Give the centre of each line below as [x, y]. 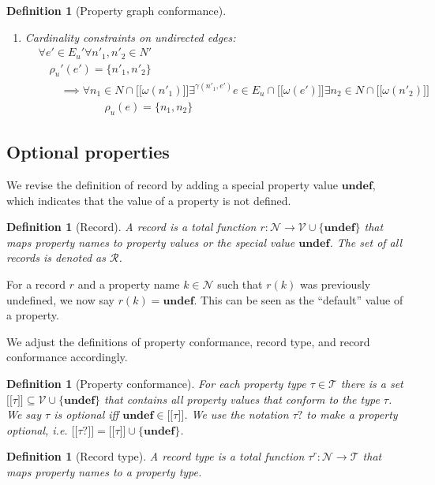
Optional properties [88, 152]
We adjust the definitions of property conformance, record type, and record [188, 341]
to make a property [352, 414]
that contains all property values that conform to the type [242, 399]
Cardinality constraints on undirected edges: [130, 37]
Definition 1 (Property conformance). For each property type [156, 383]
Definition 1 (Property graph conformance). [116, 10]
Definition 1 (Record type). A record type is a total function [156, 456]
